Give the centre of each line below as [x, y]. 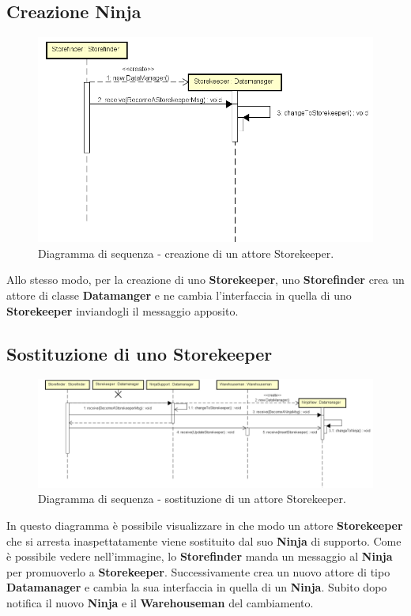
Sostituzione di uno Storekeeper [140, 353]
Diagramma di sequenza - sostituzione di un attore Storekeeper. [192, 499]
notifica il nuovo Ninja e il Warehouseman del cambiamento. [160, 603]
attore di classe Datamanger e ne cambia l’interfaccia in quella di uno [179, 295]
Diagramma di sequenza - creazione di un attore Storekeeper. [186, 253]
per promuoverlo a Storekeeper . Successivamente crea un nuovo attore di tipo [198, 571]
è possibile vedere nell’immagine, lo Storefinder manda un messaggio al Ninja [200, 556]
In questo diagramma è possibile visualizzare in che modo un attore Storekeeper [205, 525]
